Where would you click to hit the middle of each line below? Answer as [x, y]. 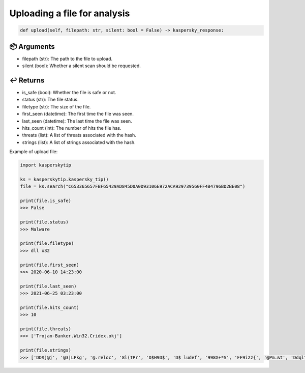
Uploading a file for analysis [70, 13]
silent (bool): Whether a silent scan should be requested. [81, 66]
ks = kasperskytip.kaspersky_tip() [64, 179]
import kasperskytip [45, 165]
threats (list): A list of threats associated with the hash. [79, 135]
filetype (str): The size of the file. [56, 106]
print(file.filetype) [47, 243]
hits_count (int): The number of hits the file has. [72, 128]
